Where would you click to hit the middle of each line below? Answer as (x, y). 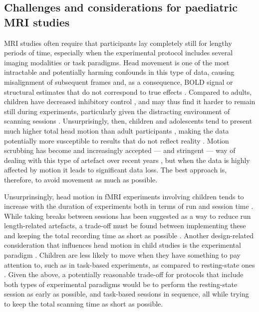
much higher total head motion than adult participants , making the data (117, 130)
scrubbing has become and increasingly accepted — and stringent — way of (120, 150)
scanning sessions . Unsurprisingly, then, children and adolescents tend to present (128, 121)
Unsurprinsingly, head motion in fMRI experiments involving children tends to (124, 196)
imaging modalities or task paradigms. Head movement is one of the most (117, 62)
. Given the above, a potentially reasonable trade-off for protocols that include (124, 274)
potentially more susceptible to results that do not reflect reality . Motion (117, 140)
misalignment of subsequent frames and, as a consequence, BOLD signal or (119, 81)
